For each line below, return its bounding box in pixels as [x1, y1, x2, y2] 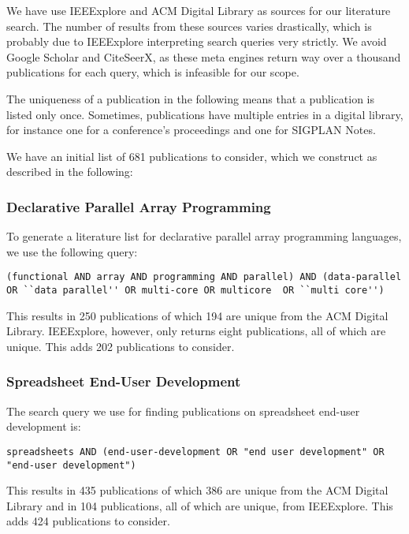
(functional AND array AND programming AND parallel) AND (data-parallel [6, 271, 402, 283]
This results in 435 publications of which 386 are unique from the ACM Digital [6, 482, 389, 499]
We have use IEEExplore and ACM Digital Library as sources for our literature [6, 2, 391, 18]
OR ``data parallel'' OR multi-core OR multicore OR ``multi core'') [6, 285, 385, 296]
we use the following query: [6, 243, 138, 260]
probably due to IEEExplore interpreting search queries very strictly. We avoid [6, 33, 387, 50]
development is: [6, 418, 81, 435]
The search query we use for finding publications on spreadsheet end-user [6, 402, 360, 419]
